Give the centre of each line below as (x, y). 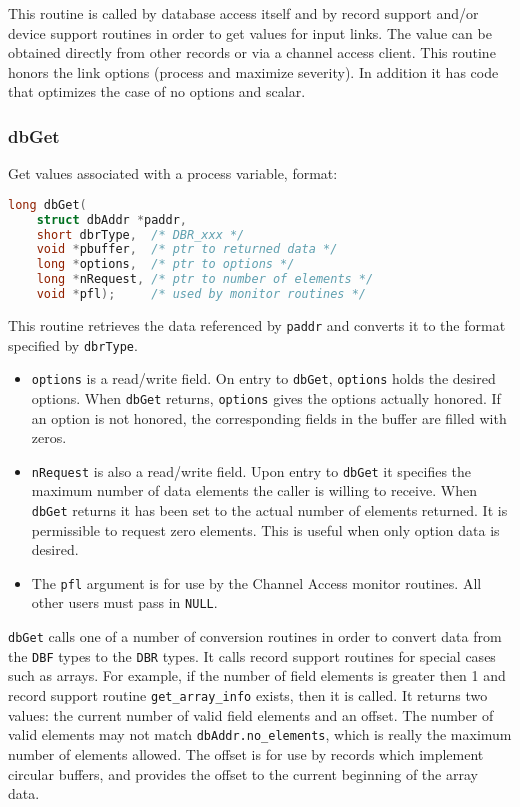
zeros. (49, 437)
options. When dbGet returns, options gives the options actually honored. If (266, 397)
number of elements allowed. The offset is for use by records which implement (246, 753)
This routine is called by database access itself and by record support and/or (243, 13)
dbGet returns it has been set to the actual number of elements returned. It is (269, 509)
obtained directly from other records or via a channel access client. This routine (252, 52)
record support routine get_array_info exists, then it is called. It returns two (248, 695)
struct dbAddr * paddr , (112, 219)
